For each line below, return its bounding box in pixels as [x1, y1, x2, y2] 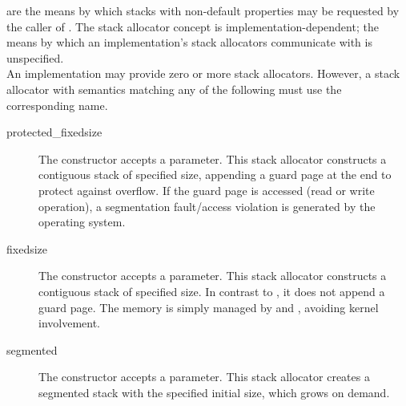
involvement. [38, 315, 100, 331]
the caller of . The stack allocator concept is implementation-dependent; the [6, 18, 379, 35]
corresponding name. [6, 96, 108, 113]
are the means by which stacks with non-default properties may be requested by [6, 2, 400, 18]
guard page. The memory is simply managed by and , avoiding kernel [38, 298, 379, 315]
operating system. [38, 213, 126, 230]
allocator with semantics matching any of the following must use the [6, 80, 342, 97]
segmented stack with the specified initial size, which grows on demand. [38, 384, 390, 400]
